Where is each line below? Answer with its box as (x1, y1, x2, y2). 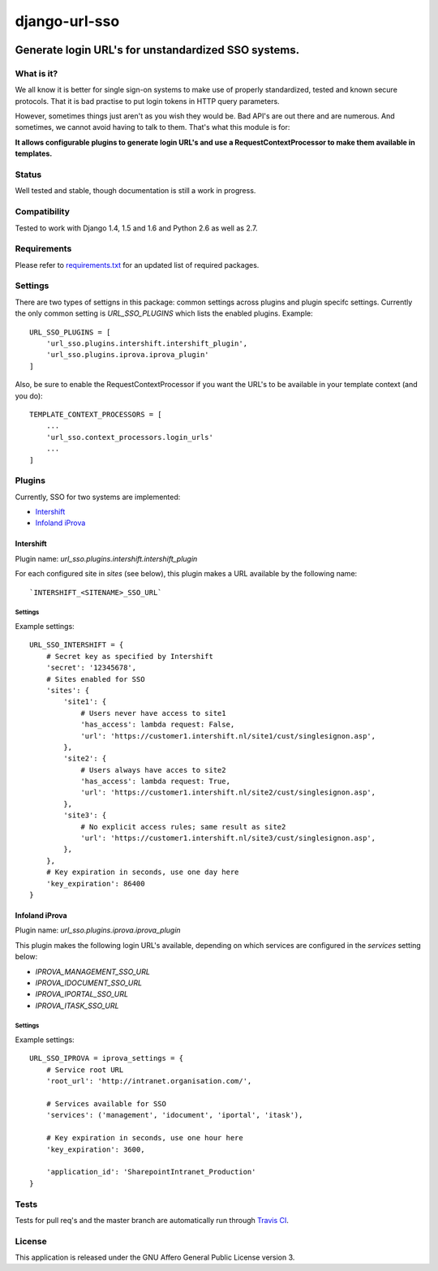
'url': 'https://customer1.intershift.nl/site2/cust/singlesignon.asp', (80, 788, 376, 797)
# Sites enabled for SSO (45, 674, 145, 683)
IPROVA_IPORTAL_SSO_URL (35, 989, 129, 999)
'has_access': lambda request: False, (80, 720, 235, 730)
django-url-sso (15, 12, 120, 30)
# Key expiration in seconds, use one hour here (45, 1133, 243, 1143)
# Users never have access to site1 (80, 709, 226, 717)
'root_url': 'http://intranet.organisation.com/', (45, 1076, 252, 1086)
